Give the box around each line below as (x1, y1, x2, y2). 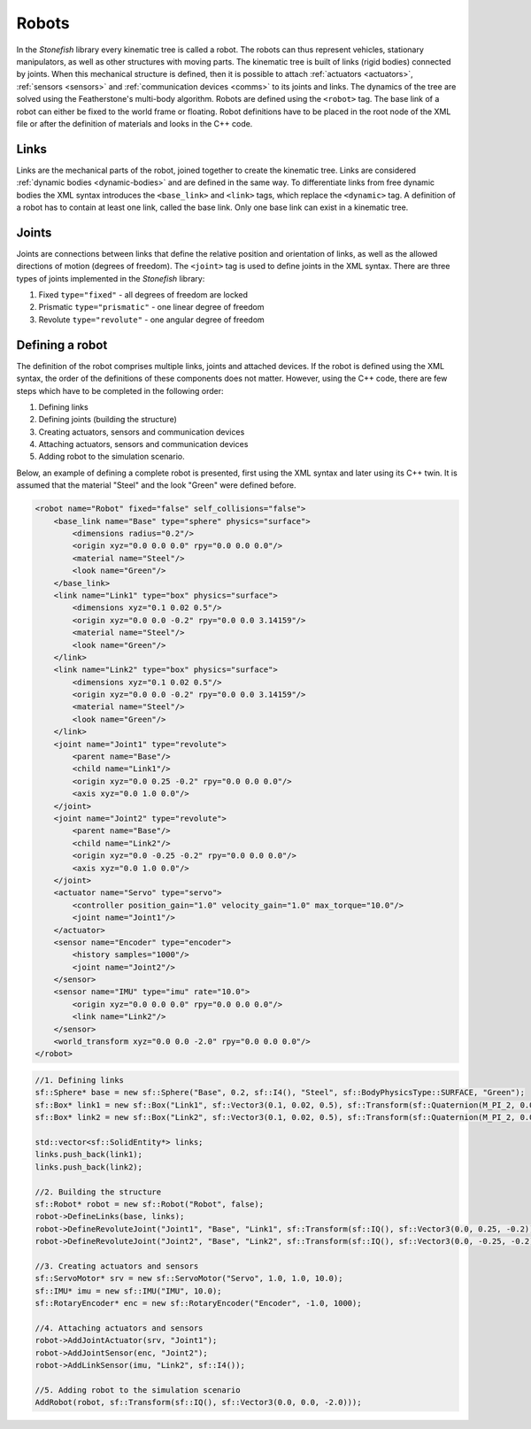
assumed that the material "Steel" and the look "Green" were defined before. (16, 480, 296, 490)
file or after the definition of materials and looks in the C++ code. (16, 118, 253, 128)
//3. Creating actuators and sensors (35, 1261, 199, 1271)
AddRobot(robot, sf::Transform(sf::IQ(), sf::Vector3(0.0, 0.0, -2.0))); (35, 1397, 362, 1408)
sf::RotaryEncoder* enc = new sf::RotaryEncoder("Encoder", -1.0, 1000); (35, 1298, 362, 1309)
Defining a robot (16, 337, 108, 352)
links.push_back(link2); (35, 1162, 143, 1172)
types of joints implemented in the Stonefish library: (16, 273, 205, 283)
